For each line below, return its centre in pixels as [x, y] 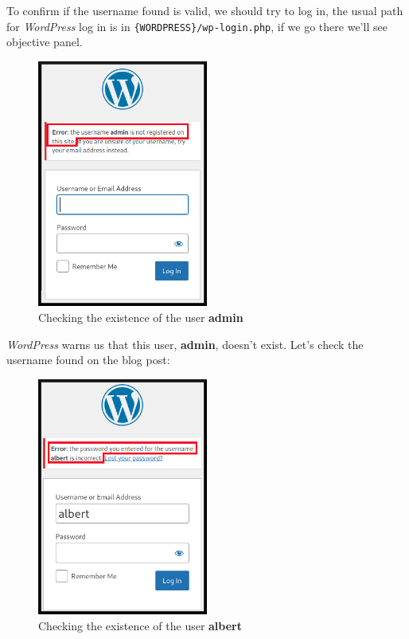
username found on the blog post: [88, 360]
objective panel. [45, 42]
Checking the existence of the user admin [141, 318]
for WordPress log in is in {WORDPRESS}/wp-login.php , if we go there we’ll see [197, 26]
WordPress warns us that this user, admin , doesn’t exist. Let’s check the [185, 344]
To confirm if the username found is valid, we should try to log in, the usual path [205, 10]
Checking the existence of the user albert [140, 625]
